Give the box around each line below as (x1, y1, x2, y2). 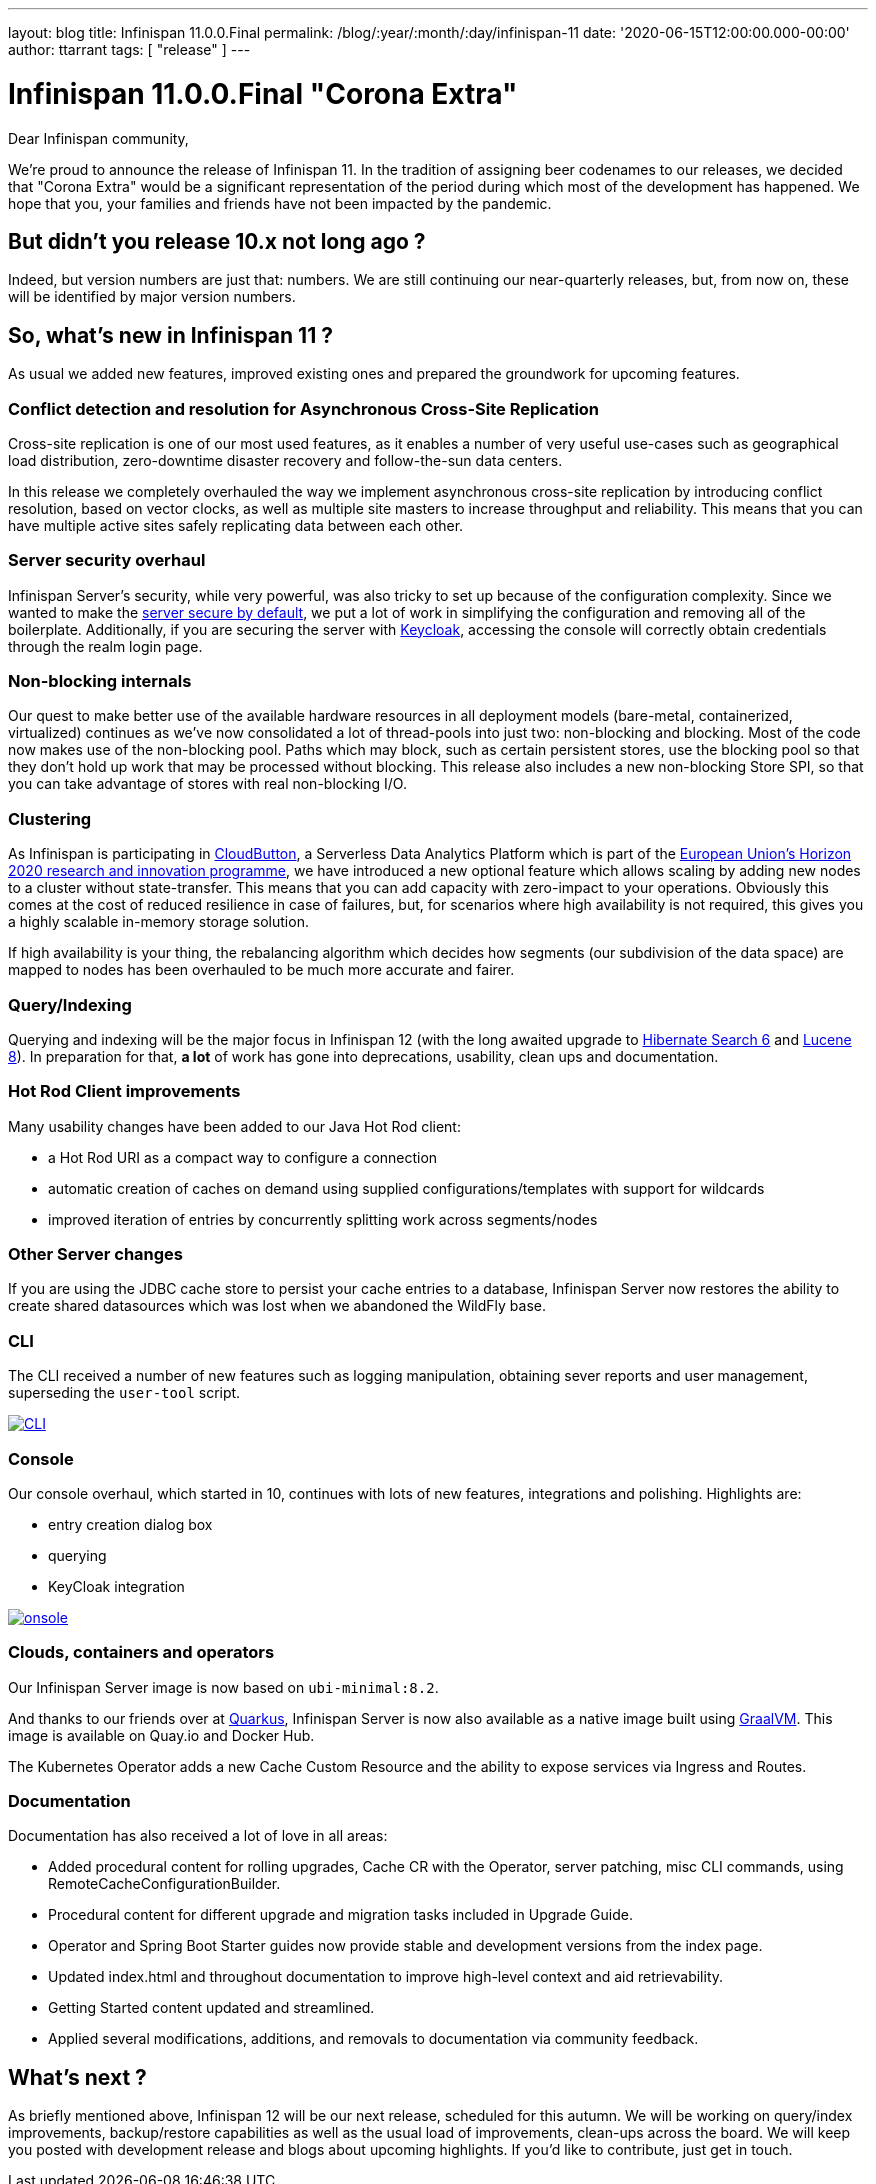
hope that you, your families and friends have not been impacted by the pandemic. (8, 194, 552, 212)
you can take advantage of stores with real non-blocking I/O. (8, 775, 407, 793)
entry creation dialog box (48, 1515, 213, 1533)
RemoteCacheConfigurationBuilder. (48, 1875, 281, 1893)
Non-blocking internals (8, 671, 192, 692)
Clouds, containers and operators (8, 1642, 275, 1663)
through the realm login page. (8, 637, 203, 655)
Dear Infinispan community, (8, 129, 189, 147)
